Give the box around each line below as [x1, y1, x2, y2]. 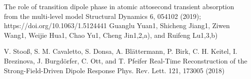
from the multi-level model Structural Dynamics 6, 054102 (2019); [4, 11, 201, 21]
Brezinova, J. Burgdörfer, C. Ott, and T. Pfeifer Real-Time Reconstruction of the [4, 55, 248, 65]
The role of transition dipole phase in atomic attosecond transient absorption [4, 1, 234, 11]
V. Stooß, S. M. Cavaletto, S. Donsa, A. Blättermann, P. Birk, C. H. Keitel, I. [4, 46, 237, 56]
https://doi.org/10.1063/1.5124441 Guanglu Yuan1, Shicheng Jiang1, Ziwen [4, 20, 230, 31]
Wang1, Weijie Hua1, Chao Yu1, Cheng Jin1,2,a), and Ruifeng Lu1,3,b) [4, 30, 218, 40]
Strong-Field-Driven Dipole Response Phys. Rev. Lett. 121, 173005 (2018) [4, 65, 225, 75]
